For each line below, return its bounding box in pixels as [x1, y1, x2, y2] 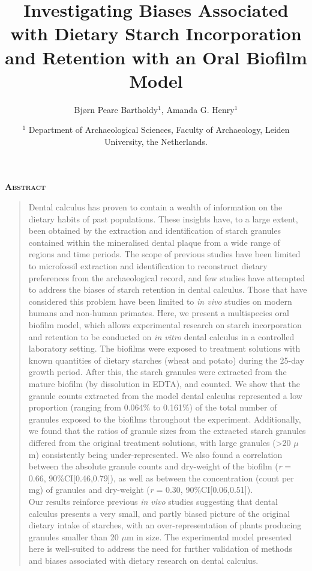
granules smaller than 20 [28, 530, 119, 543]
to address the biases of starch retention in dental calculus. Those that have [28, 283, 307, 296]
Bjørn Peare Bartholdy [74, 103, 158, 115]
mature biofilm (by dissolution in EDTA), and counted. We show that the [28, 377, 300, 389]
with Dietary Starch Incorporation [10, 21, 302, 46]
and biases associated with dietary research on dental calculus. [28, 554, 259, 566]
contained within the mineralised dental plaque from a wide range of [28, 236, 280, 248]
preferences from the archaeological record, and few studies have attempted [28, 271, 305, 284]
